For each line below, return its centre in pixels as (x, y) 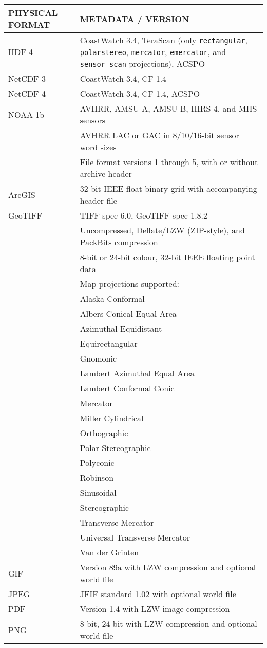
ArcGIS (22, 194)
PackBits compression (119, 242)
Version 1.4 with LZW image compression (155, 609)
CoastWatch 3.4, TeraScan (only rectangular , (164, 40)
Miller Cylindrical (112, 418)
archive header (106, 174)
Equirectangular (109, 343)
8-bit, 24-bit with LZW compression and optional (168, 624)
